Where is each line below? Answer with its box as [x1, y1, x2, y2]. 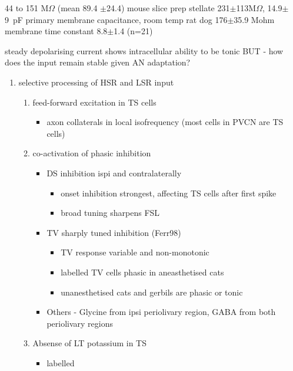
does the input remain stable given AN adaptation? [5, 56, 191, 68]
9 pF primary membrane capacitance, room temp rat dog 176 [5, 13, 228, 25]
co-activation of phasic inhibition [32, 147, 151, 159]
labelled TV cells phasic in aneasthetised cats [61, 265, 224, 278]
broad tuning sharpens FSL [61, 206, 160, 219]
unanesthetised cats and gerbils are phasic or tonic [61, 285, 243, 298]
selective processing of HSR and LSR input [18, 75, 174, 88]
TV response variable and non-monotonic [61, 246, 209, 258]
